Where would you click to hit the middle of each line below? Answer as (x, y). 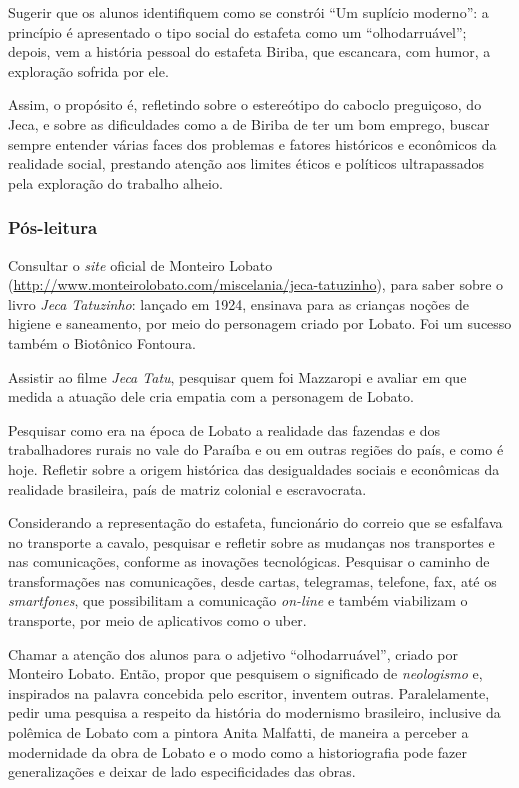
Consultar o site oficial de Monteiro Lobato (140, 264)
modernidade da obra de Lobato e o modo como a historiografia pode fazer (237, 751)
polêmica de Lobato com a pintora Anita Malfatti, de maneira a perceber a (238, 732)
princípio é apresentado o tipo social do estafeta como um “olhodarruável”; (237, 31)
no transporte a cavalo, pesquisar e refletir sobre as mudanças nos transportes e (251, 541)
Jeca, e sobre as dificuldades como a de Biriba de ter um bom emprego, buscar (249, 123)
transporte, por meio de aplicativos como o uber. (157, 620)
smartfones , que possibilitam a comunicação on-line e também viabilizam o (238, 600)
